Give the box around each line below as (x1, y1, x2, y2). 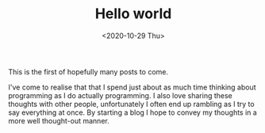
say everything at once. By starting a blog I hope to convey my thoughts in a (8, 108, 258, 117)
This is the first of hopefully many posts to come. (8, 66, 169, 76)
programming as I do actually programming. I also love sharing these (8, 90, 232, 100)
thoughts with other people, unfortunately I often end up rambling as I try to (8, 99, 255, 108)
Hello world (94, 5, 172, 23)
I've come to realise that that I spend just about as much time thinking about (8, 82, 256, 92)
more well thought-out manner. (8, 116, 109, 125)
